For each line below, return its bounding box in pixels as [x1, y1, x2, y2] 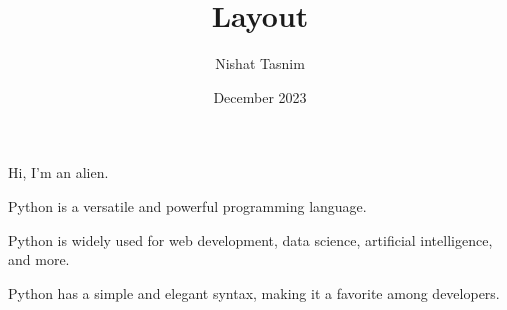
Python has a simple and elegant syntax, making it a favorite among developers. [8, 282, 500, 303]
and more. [8, 249, 70, 270]
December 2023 [213, 86, 307, 107]
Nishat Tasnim [215, 53, 305, 74]
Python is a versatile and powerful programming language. [8, 195, 367, 216]
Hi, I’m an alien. [8, 162, 109, 183]
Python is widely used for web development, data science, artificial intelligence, [8, 229, 493, 250]
